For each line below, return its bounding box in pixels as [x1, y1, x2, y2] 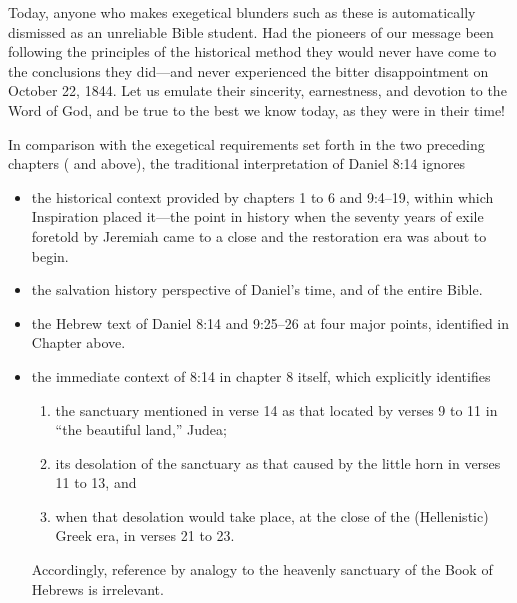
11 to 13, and [55, 472, 137, 493]
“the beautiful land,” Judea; [55, 419, 227, 440]
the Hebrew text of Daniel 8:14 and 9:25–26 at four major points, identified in [31, 312, 509, 333]
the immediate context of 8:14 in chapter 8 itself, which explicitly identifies [31, 365, 491, 386]
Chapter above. [31, 332, 126, 353]
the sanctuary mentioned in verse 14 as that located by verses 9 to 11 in [55, 399, 498, 420]
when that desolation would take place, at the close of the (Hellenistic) [55, 505, 489, 526]
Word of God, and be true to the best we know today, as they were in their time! [8, 99, 506, 120]
